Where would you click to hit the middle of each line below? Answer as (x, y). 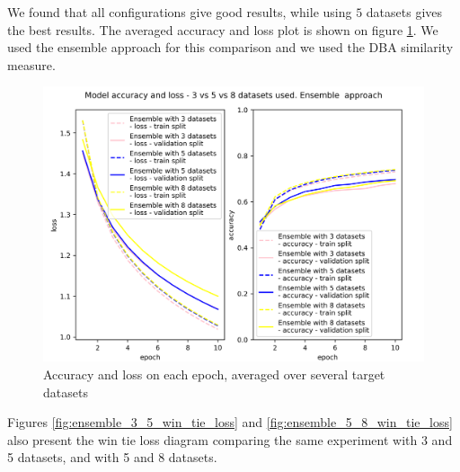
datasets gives (404, 12)
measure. (31, 64)
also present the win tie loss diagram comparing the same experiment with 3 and (230, 439)
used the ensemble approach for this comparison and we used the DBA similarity (230, 47)
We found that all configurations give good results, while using (180, 12)
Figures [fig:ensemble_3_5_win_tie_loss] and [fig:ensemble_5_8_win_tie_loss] (230, 422)
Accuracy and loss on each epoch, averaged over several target (214, 374)
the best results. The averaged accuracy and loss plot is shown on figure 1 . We (223, 29)
